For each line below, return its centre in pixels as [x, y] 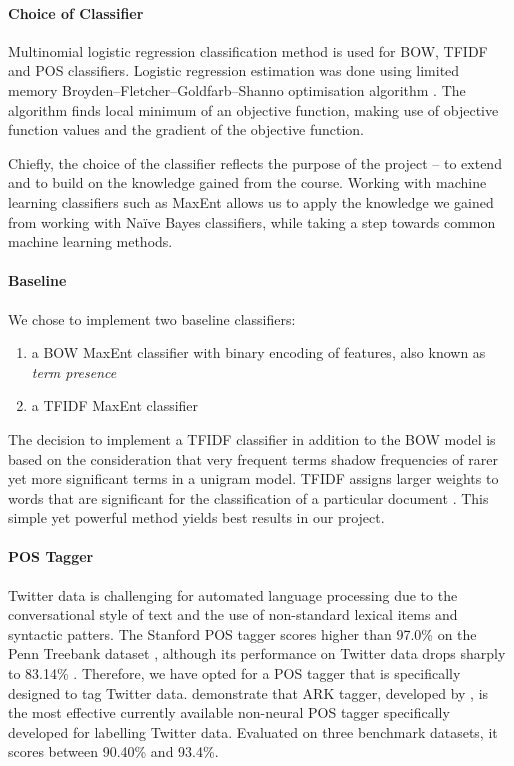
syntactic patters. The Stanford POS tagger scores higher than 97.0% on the [242, 633]
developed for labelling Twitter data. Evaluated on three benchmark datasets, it [253, 731]
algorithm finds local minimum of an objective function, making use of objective [253, 109]
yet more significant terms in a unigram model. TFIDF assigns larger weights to [253, 478]
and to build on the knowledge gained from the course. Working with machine [247, 182]
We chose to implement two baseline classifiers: [152, 318]
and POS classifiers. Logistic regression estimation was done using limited [234, 70]
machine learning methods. [90, 241]
